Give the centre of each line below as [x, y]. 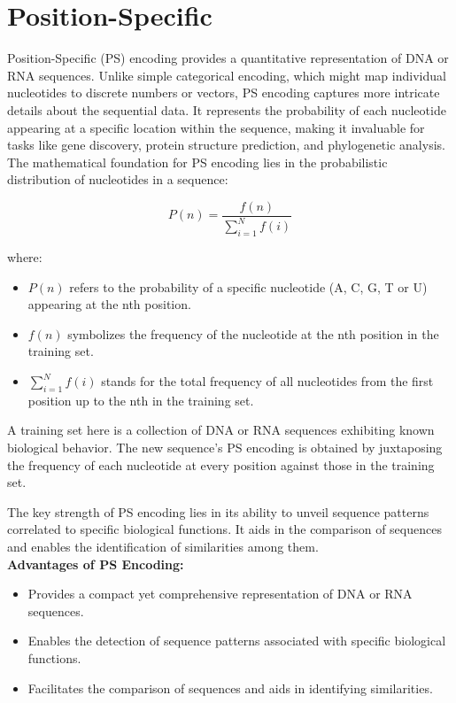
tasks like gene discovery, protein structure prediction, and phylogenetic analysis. [226, 145]
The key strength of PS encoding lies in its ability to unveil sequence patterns [218, 511]
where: [25, 257]
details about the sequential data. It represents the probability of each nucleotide [227, 109]
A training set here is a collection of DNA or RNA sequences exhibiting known [221, 430]
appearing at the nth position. [109, 304]
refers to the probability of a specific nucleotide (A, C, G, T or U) [248, 286]
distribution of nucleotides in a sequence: [118, 179]
